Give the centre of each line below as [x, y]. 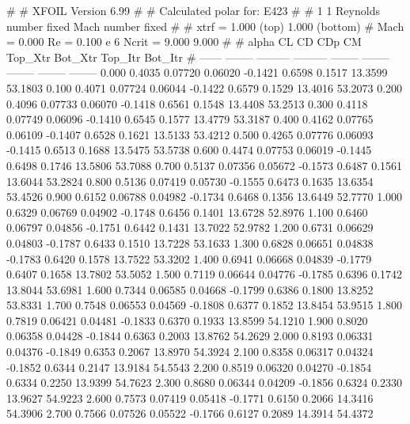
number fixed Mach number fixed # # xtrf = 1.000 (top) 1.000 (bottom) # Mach [205, 26]
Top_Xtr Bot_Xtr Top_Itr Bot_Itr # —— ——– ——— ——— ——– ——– [198, 57]
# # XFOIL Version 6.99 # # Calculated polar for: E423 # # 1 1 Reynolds [193, 10]
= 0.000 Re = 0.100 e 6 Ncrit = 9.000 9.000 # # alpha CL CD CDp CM [184, 42]
